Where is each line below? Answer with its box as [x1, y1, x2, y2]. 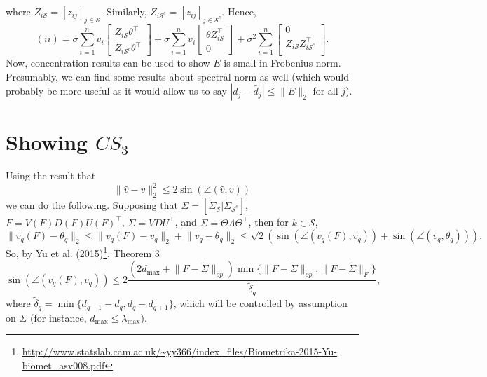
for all [313, 83, 338, 98]
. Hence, [221, 4, 256, 18]
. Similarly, [100, 4, 147, 18]
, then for [248, 214, 289, 229]
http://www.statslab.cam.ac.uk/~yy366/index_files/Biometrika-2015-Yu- [22, 344, 338, 359]
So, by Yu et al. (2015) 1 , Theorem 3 [6, 244, 160, 260]
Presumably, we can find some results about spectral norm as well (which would [6, 69, 350, 83]
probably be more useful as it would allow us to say [6, 83, 227, 98]
